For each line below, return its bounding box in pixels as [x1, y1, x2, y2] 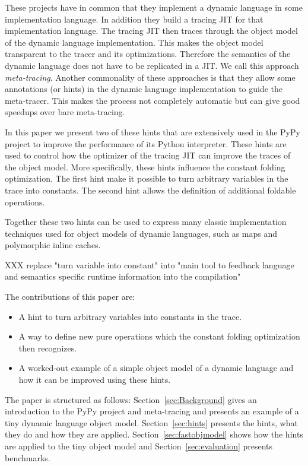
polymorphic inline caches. [5, 239, 101, 251]
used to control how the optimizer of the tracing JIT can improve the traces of [5, 149, 291, 161]
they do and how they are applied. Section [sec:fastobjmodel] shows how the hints [5, 428, 303, 440]
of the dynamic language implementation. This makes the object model [5, 36, 263, 48]
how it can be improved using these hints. [18, 373, 171, 386]
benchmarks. [5, 451, 50, 464]
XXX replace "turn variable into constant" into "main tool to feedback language [5, 258, 294, 271]
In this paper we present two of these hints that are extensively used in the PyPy [5, 125, 300, 138]
